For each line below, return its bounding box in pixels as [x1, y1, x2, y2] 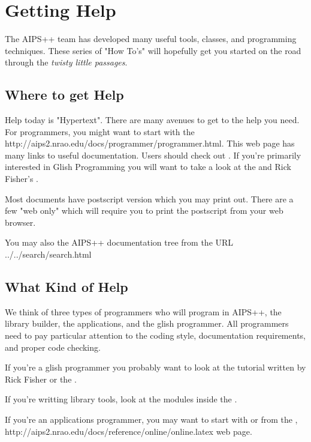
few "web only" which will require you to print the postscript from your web [5, 204, 283, 217]
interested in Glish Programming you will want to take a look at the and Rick [5, 160, 291, 173]
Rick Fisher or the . [5, 372, 77, 385]
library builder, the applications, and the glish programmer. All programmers [5, 317, 289, 330]
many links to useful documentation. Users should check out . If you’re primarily [5, 148, 301, 161]
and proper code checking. [5, 341, 101, 353]
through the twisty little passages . [5, 56, 128, 68]
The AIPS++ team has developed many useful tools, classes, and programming [5, 32, 297, 45]
